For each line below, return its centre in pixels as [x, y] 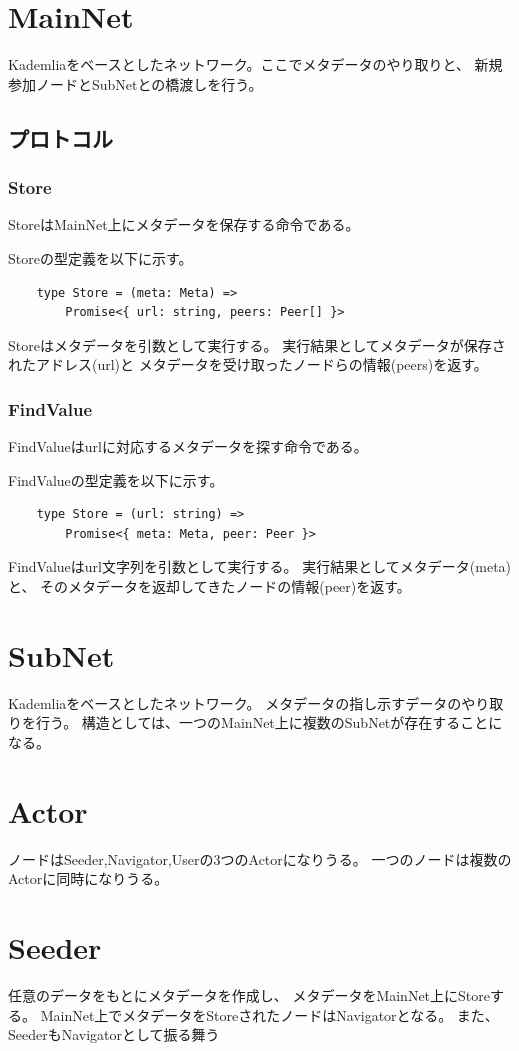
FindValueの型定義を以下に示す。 [116, 479]
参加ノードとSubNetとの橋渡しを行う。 [135, 83]
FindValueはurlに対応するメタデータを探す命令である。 [188, 446]
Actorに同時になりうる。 [88, 878]
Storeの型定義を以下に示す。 [100, 257]
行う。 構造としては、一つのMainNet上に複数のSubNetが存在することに [269, 722]
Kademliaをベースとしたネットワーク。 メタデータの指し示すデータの [235, 702]
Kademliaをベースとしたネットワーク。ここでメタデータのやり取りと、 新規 [255, 64]
